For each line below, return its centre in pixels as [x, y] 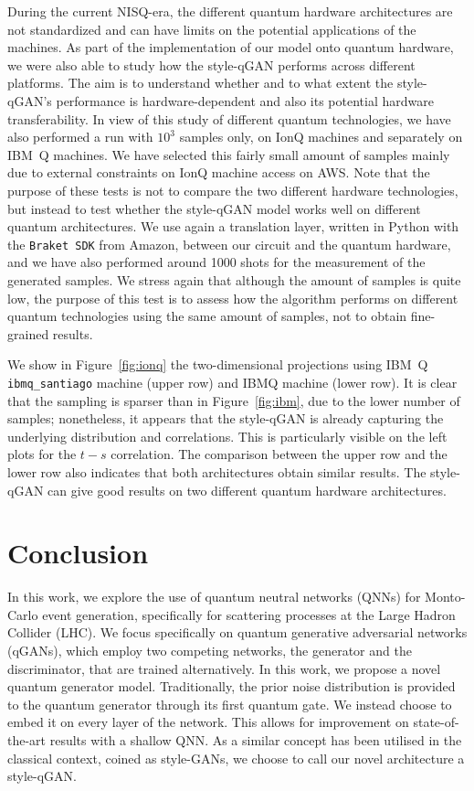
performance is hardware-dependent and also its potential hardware [245, 100]
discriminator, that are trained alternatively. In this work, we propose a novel [224, 668]
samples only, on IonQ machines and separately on [321, 137]
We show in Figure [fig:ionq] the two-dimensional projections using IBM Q [218, 364]
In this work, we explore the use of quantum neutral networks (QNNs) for [214, 597]
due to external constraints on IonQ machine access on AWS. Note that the [219, 172]
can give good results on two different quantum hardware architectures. [247, 490]
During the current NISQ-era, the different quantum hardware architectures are [230, 11]
